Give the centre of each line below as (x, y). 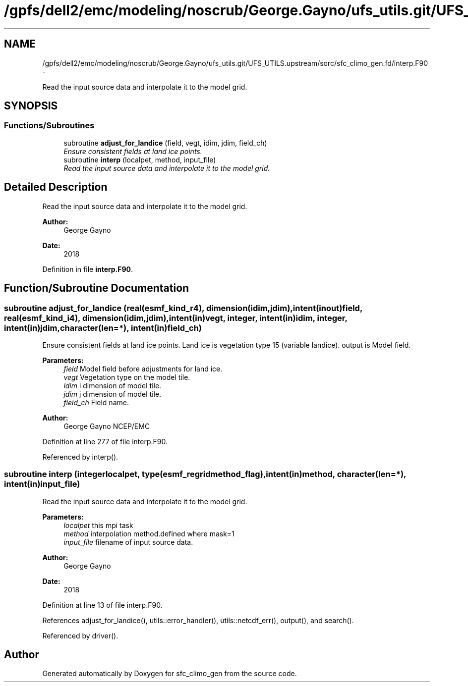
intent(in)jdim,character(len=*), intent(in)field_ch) (103, 328)
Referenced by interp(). (80, 457)
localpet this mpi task (98, 525)
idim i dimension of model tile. (113, 385)
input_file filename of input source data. (128, 542)
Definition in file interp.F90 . (88, 269)
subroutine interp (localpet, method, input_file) (140, 159)
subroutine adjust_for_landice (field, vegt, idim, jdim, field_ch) (165, 143)
